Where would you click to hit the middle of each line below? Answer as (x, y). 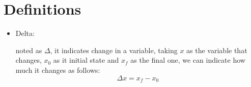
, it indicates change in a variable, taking (114, 50)
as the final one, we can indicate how (188, 60)
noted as (29, 50)
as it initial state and (86, 60)
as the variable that (217, 50)
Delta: (25, 33)
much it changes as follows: (58, 70)
